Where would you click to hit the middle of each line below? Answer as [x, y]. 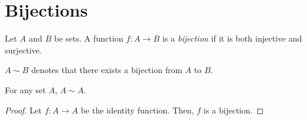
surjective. [23, 50]
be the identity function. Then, [137, 110]
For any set [25, 89]
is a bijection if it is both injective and [232, 38]
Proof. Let [23, 110]
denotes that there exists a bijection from [107, 70]
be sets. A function [89, 38]
